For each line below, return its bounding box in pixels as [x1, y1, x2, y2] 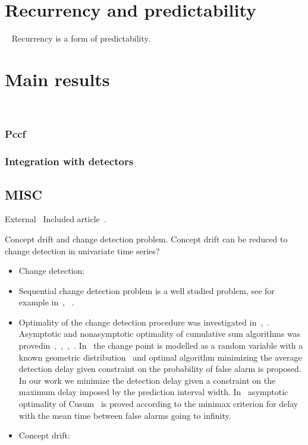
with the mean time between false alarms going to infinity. [18, 409, 231, 421]
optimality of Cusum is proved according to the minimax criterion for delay [18, 397, 298, 410]
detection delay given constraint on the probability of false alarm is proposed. [18, 362, 301, 375]
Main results [5, 67, 110, 91]
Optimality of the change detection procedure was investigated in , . [18, 315, 270, 328]
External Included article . [5, 213, 106, 225]
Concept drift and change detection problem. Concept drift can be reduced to [5, 232, 288, 245]
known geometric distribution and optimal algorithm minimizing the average [18, 351, 302, 363]
